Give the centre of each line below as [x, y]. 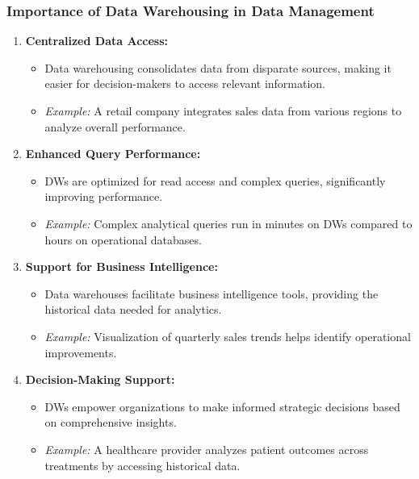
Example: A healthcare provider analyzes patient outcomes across [207, 449]
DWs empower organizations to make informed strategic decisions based [222, 406]
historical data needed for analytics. [133, 309]
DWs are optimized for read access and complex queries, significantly [215, 180]
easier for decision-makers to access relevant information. [185, 83]
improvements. [81, 352]
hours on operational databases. [123, 239]
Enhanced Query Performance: [113, 154]
